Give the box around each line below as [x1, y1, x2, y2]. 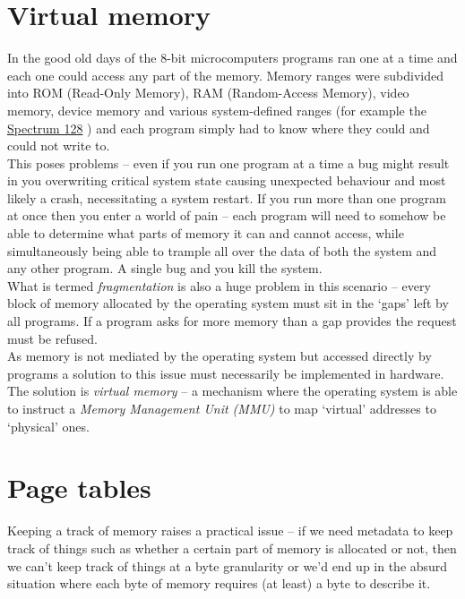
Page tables [7, 469, 151, 506]
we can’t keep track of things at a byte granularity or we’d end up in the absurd [7, 556, 448, 575]
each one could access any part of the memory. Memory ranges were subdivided [7, 65, 443, 84]
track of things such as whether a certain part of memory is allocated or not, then [7, 538, 457, 557]
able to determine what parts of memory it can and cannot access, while [7, 224, 404, 243]
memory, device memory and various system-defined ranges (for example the [7, 100, 426, 119]
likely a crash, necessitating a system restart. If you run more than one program [7, 188, 446, 207]
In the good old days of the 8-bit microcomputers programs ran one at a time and [7, 48, 458, 67]
